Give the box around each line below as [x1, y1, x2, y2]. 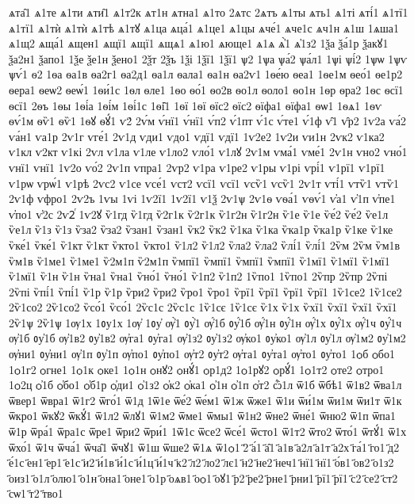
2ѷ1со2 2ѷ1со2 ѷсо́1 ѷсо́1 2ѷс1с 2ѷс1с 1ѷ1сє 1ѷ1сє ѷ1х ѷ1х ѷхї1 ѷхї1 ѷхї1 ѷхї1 [9, 299, 397, 315]
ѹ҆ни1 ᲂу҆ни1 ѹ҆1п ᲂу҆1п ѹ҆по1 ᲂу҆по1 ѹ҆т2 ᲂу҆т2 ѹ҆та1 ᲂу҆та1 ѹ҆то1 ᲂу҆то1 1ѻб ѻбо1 [9, 346, 395, 362]
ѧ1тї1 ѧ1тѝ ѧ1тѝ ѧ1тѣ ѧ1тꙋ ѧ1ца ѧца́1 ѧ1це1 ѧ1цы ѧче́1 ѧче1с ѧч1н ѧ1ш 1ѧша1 [9, 19, 399, 36]
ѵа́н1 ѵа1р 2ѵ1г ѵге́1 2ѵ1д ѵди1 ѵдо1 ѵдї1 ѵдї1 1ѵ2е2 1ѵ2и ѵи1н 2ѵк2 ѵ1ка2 [9, 128, 385, 144]
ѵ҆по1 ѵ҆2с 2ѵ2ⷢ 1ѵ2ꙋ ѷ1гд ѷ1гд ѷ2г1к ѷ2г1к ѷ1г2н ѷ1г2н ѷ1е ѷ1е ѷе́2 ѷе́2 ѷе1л [9, 205, 389, 222]
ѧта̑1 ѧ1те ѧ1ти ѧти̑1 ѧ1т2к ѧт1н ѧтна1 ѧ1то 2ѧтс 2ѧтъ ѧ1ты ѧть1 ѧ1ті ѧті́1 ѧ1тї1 [9, 4, 408, 20]
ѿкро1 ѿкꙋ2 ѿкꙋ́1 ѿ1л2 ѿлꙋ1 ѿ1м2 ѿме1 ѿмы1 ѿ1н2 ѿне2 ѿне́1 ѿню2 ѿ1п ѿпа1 [9, 407, 397, 424]
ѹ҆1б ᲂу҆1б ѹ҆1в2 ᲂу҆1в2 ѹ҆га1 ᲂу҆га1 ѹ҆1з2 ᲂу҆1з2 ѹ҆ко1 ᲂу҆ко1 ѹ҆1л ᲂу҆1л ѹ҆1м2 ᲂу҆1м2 [9, 330, 406, 346]
